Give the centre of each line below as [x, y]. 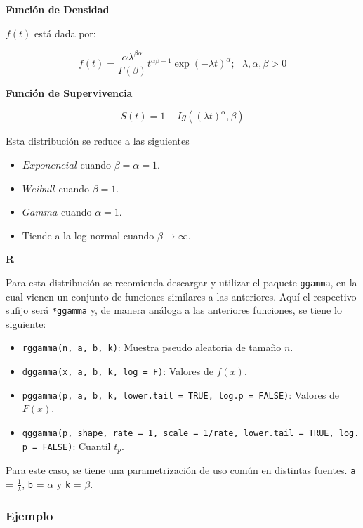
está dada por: [65, 33]
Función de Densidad [58, 9]
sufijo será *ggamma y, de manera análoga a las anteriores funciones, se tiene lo [174, 310]
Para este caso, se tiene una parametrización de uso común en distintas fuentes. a [181, 470]
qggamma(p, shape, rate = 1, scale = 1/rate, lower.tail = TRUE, [178, 433]
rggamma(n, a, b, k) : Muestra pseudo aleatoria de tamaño [152, 347]
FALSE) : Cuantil [77, 445]
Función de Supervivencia [69, 92]
